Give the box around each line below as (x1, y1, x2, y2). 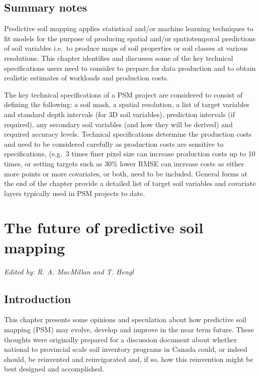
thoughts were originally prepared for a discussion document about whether (4, 334, 237, 344)
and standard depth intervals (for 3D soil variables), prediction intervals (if (4, 109, 235, 119)
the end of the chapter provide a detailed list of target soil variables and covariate (4, 178, 256, 189)
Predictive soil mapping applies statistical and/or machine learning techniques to (4, 23, 253, 34)
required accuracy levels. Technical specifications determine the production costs (4, 129, 252, 139)
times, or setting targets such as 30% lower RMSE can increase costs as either (4, 158, 244, 168)
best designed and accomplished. (4, 363, 104, 374)
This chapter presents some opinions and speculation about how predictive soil (4, 314, 246, 325)
